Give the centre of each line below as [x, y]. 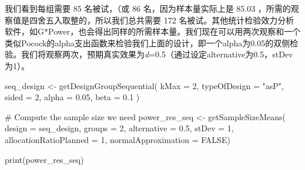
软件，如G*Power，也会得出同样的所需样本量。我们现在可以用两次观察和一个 [153, 31]
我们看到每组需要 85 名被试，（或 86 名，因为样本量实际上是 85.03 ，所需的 [148, 8]
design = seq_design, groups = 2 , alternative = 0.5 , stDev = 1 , [119, 128]
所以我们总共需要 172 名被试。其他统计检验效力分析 [195, 20]
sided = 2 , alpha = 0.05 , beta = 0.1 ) [72, 97]
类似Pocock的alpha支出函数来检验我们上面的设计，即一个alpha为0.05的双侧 [148, 42]
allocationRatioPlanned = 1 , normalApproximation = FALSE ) [118, 139]
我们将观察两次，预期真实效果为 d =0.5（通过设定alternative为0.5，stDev [157, 54]
